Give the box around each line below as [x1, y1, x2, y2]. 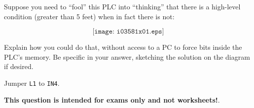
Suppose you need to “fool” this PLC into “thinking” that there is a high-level [4, 1, 241, 11]
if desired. [4, 61, 34, 72]
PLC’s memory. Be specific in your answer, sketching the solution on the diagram [4, 51, 250, 62]
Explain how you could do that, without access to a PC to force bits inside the [4, 42, 242, 52]
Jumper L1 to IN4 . [4, 77, 60, 88]
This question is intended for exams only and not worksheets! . [4, 94, 220, 105]
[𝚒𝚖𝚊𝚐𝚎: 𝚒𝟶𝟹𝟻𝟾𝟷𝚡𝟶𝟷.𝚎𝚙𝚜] [92, 28, 164, 36]
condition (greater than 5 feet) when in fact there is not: [4, 11, 175, 21]
